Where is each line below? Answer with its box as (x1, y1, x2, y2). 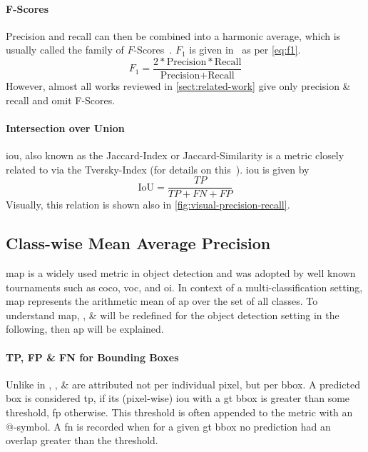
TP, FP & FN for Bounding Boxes (6, 349, 179, 364)
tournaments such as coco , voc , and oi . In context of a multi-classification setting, (6, 279, 363, 294)
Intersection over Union (6, 120, 125, 135)
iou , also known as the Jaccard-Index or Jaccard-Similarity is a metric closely (6, 148, 344, 163)
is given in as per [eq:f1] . (189, 42, 301, 57)
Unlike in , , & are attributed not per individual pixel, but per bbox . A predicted (6, 376, 360, 391)
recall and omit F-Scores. (6, 92, 116, 107)
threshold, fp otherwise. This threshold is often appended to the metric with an (6, 405, 353, 420)
